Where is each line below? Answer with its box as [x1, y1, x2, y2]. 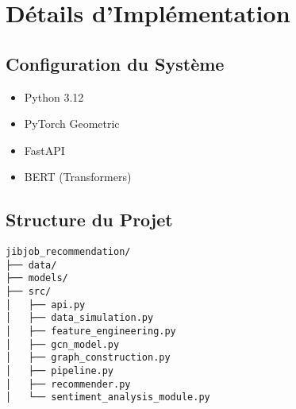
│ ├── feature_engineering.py [6, 326, 176, 338]
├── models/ [6, 272, 68, 284]
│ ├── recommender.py [6, 378, 131, 390]
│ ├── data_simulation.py [6, 312, 154, 324]
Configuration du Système [6, 51, 225, 75]
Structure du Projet [6, 207, 173, 232]
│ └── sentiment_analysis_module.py [6, 392, 210, 403]
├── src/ [6, 286, 52, 298]
